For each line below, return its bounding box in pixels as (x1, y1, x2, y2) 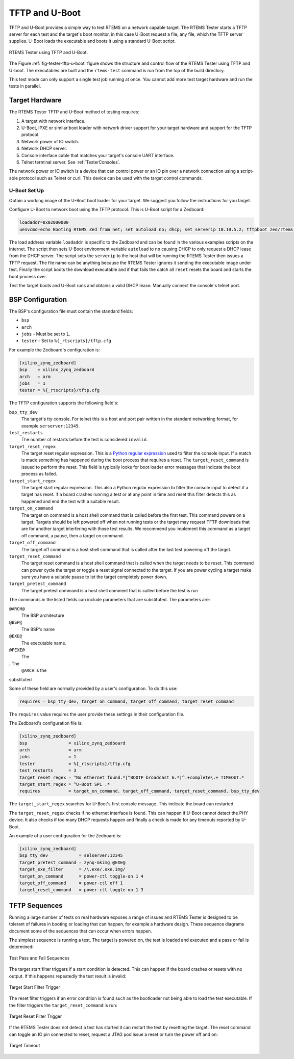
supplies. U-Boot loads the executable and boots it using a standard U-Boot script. (9, 38, 176, 44)
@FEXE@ (9, 647, 25, 653)
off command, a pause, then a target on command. (21, 532, 124, 538)
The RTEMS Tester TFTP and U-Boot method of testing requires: (9, 109, 140, 115)
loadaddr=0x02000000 (19, 220, 69, 225)
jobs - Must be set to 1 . (21, 331, 71, 337)
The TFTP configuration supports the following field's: (9, 400, 119, 406)
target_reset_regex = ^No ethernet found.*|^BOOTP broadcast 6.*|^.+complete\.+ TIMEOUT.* (19, 774, 245, 780)
